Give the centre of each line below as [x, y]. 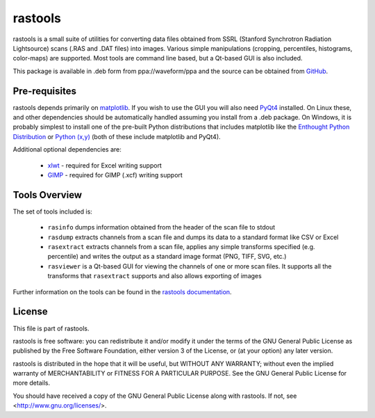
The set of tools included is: [53, 211]
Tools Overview [48, 195]
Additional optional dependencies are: [67, 150]
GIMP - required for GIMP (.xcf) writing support [115, 175]
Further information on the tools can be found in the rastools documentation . [122, 291]
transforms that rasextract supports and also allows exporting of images [155, 276]
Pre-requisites [44, 91]
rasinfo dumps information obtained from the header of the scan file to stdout [161, 227]
